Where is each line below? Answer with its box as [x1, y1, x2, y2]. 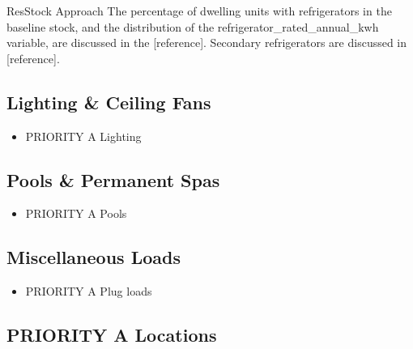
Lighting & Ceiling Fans [6, 89, 211, 114]
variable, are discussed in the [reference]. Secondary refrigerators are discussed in [6, 34, 407, 51]
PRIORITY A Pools [25, 205, 127, 222]
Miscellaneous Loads [6, 245, 181, 270]
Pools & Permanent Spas [6, 167, 220, 192]
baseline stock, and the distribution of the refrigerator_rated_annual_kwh [6, 18, 379, 35]
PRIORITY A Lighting [25, 127, 142, 144]
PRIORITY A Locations [6, 322, 217, 347]
